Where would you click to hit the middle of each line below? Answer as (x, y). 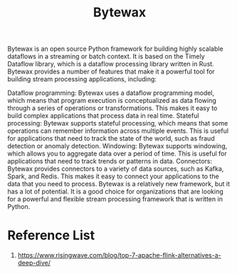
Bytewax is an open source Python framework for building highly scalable (115, 49)
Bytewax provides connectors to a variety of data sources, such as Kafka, (116, 169)
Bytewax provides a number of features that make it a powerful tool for (111, 71)
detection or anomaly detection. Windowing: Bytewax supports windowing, (117, 146)
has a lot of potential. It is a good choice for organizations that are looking (115, 192)
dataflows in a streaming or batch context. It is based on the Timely (106, 56)
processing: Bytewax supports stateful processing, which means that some (118, 123)
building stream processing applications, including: (82, 79)
